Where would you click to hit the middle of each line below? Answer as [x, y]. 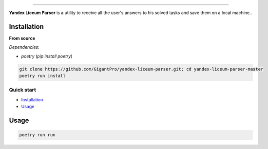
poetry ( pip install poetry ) [47, 56]
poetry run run [37, 135]
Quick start [23, 90]
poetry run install [42, 76]
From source [22, 38]
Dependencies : [24, 47]
